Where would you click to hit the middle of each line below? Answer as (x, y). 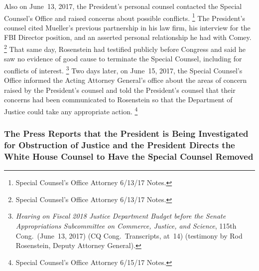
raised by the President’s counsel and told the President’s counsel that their (120, 90)
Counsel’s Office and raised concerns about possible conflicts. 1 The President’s (125, 17)
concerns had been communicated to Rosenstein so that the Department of (118, 100)
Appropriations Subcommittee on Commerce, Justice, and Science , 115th (126, 226)
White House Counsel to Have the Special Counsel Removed (129, 156)
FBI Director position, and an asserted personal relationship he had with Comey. (128, 37)
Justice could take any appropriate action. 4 (71, 110)
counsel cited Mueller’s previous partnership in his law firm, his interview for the (127, 27)
